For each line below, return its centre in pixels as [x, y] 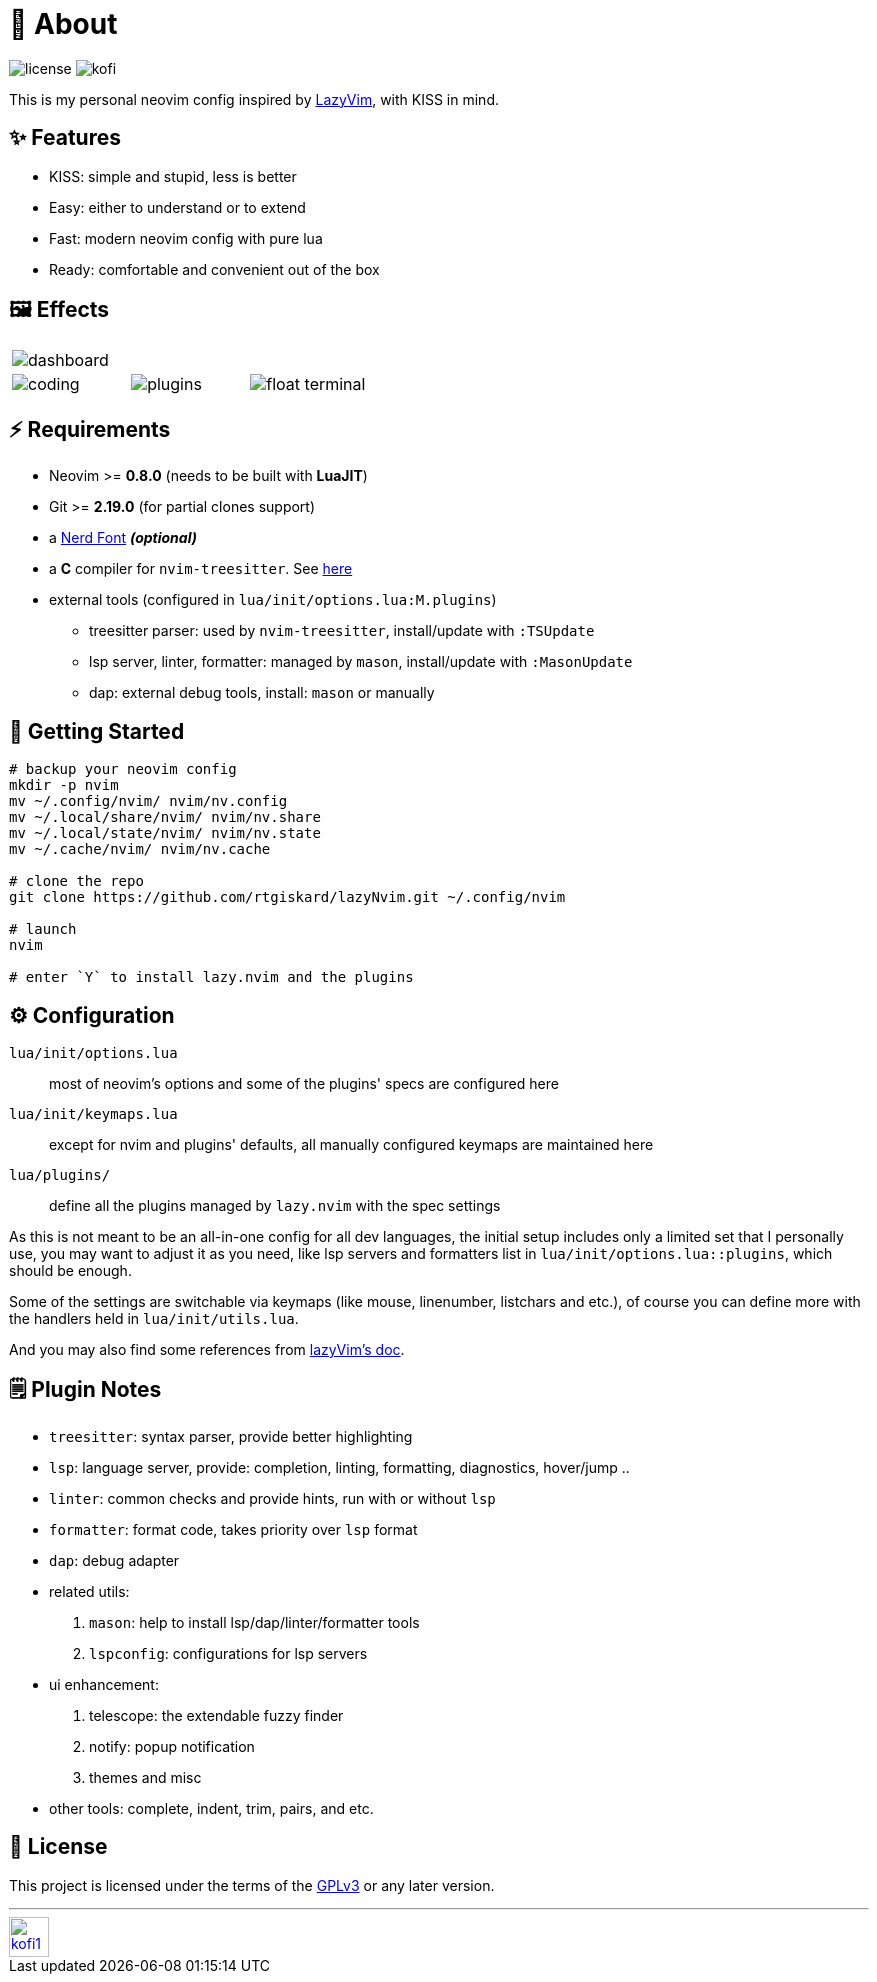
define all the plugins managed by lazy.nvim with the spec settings [275, 1205]
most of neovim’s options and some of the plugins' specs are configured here [304, 1083]
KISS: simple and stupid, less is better [173, 176]
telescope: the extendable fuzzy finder [216, 1715]
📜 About [63, 24]
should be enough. [70, 1270]
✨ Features [65, 138]
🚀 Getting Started [97, 731]
